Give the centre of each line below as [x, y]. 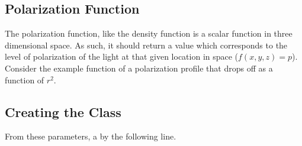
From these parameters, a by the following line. [91, 136]
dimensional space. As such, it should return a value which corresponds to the [146, 45]
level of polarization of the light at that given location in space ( [122, 56]
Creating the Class [63, 111]
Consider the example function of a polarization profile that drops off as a [139, 68]
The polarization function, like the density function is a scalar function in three [149, 33]
